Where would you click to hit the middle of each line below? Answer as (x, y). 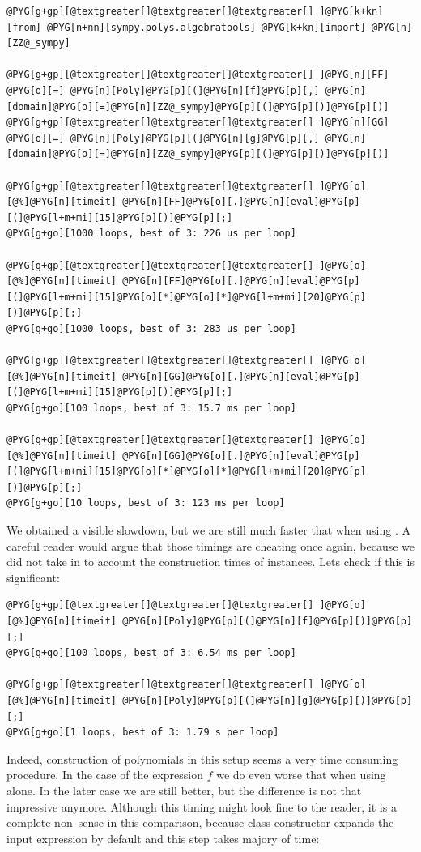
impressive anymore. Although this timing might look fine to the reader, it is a (202, 806)
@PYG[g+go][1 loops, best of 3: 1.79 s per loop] (143, 733)
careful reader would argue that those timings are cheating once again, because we (210, 545)
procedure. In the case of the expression (105, 775)
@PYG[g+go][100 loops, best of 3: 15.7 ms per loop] (151, 408)
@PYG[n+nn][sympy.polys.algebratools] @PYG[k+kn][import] (206, 27)
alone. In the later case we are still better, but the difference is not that (184, 790)
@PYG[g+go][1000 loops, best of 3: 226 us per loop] (151, 234)
